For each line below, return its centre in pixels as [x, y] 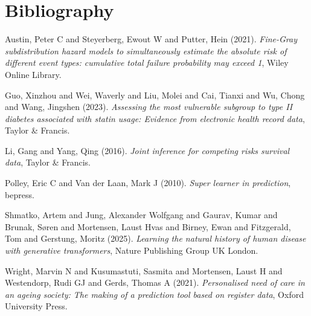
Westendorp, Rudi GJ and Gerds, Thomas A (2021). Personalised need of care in [155, 282]
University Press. [36, 306]
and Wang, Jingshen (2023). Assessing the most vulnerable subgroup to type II [149, 107]
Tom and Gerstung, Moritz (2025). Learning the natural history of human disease [155, 238]
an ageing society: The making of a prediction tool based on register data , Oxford [154, 294]
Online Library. [33, 74]
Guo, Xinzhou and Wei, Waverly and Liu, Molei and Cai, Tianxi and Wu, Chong [155, 95]
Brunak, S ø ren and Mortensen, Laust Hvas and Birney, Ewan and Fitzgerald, [148, 226]
